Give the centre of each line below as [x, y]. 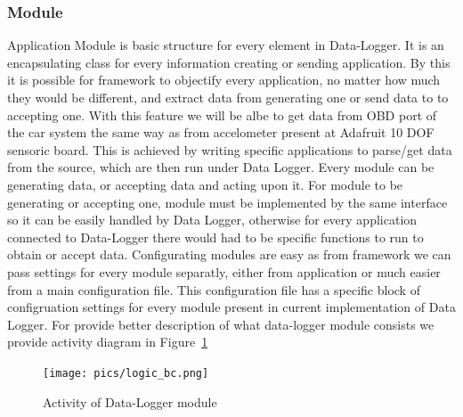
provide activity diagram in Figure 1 [108, 342]
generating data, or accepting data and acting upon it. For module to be [205, 184]
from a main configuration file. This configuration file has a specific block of [214, 289]
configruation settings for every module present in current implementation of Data [231, 307]
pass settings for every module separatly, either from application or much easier [224, 271]
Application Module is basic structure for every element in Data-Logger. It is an [226, 45]
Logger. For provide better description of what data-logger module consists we [221, 324]
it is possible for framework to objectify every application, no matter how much [224, 80]
